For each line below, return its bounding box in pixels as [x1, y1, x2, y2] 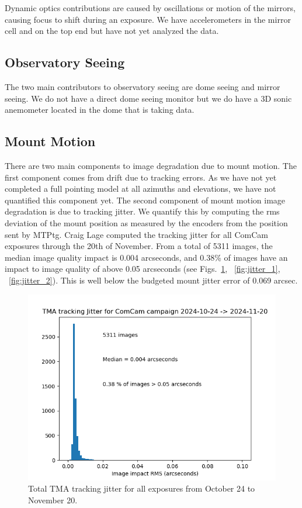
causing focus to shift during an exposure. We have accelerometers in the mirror [5, 13, 291, 25]
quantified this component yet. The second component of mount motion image [5, 193, 286, 206]
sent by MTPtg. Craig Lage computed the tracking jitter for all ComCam [5, 228, 268, 240]
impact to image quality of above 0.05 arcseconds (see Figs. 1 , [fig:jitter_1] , [5, 262, 280, 275]
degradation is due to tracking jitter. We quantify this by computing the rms [5, 205, 280, 217]
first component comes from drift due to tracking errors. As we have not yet [5, 171, 277, 183]
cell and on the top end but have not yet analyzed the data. [5, 25, 219, 37]
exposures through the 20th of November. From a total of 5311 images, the [5, 240, 273, 252]
